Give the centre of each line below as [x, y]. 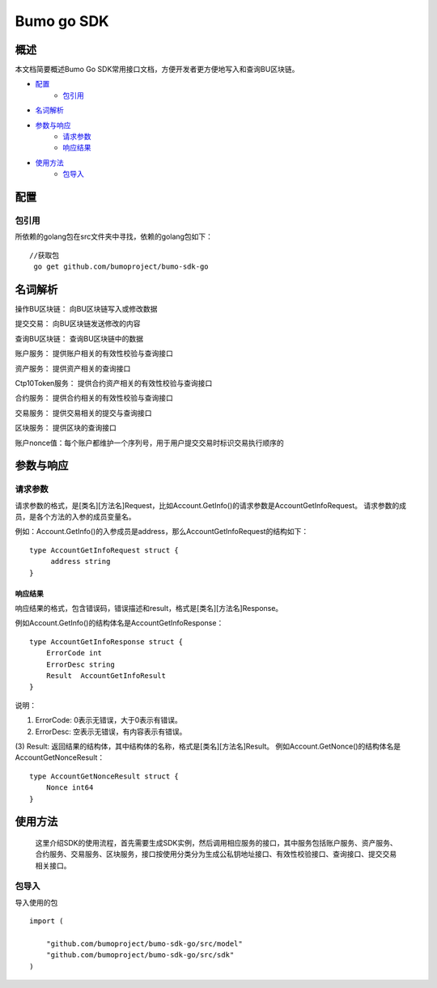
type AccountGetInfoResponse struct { [106, 642]
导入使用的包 [36, 902]
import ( [47, 921]
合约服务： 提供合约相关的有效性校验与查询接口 [94, 398]
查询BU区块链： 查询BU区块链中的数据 [79, 338]
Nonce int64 [70, 788]
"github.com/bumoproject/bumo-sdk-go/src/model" [144, 944]
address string [81, 562]
